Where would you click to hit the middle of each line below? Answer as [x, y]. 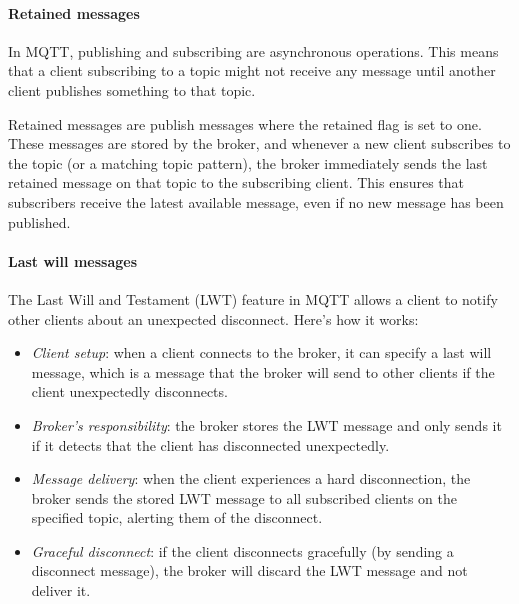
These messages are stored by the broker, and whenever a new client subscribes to [259, 143]
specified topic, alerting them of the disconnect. [177, 517]
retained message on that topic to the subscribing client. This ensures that [236, 182]
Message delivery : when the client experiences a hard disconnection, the [251, 478]
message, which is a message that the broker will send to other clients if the [263, 371]
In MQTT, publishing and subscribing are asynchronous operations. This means [253, 50]
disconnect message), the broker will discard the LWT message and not [249, 570]
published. [39, 221]
